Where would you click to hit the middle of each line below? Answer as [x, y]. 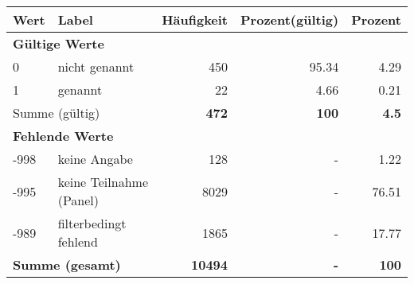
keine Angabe [95, 159]
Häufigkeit [195, 19]
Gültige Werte [59, 43]
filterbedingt [92, 223]
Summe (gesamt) [67, 265]
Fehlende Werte [63, 136]
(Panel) [78, 200]
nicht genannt [96, 66]
